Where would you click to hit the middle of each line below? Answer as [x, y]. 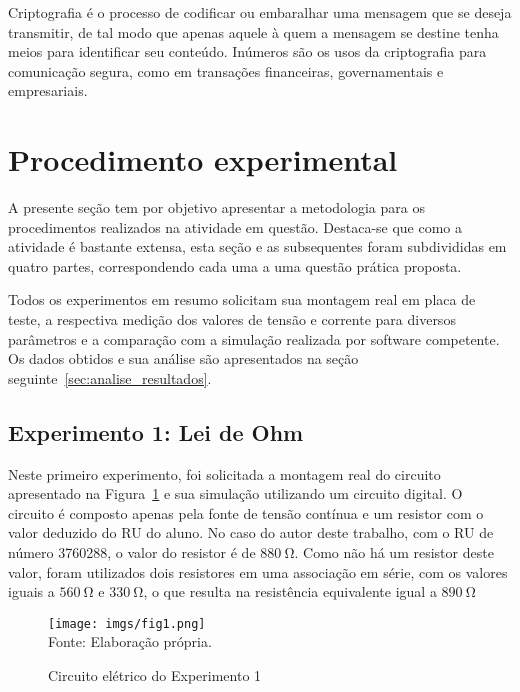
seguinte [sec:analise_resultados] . [110, 377]
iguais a [31, 591]
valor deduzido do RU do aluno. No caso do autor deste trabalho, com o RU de [251, 532]
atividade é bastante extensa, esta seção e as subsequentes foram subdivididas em [257, 246]
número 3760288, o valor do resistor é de [132, 552]
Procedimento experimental [203, 159]
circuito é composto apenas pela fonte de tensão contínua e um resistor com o [246, 512]
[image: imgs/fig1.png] [127, 623]
